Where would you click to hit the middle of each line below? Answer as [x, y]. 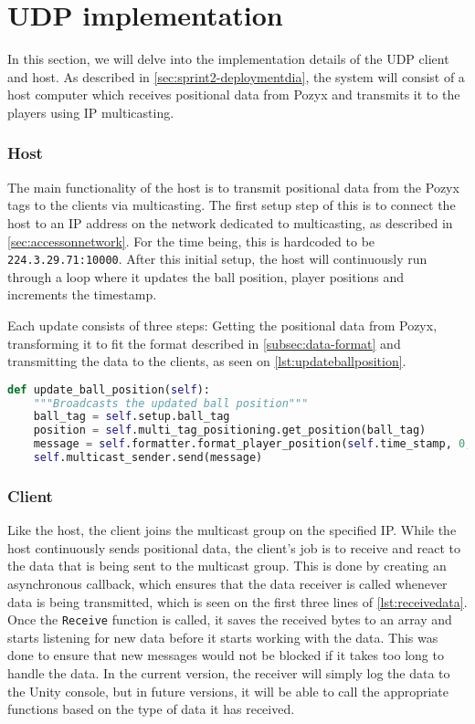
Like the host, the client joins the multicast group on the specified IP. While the [232, 530]
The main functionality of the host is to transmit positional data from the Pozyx [233, 187]
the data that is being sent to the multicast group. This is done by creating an [227, 566]
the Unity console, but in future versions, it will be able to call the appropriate [228, 691]
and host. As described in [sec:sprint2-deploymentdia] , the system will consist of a [236, 76]
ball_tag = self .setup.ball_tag [132, 417]
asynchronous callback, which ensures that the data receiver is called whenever [227, 583]
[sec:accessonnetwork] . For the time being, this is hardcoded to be [191, 241]
